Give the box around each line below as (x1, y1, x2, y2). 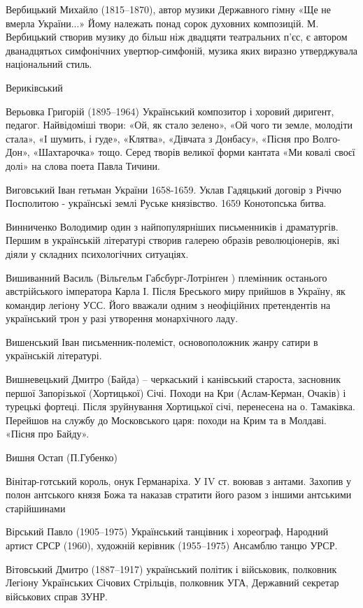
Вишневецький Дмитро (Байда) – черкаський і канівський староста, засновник (6, 372, 341, 386)
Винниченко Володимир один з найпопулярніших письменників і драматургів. (6, 219, 339, 233)
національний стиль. (6, 57, 92, 71)
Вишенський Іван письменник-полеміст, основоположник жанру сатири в (6, 334, 318, 349)
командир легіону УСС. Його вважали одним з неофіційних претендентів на (6, 297, 331, 312)
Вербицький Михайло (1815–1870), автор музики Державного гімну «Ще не (6, 2, 332, 16)
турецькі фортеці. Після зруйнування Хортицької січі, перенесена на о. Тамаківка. (6, 399, 355, 414)
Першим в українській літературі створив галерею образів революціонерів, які (6, 233, 340, 247)
